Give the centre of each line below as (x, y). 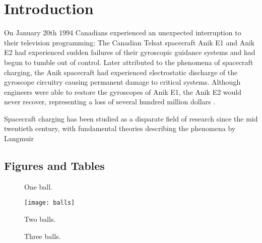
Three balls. (43, 236)
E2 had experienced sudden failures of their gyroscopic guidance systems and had (130, 52)
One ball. (39, 186)
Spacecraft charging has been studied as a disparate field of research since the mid (131, 118)
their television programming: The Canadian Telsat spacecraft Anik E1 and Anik (129, 42)
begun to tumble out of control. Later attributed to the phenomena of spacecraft (129, 62)
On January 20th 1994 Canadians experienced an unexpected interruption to (123, 33)
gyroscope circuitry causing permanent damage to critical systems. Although (122, 82)
